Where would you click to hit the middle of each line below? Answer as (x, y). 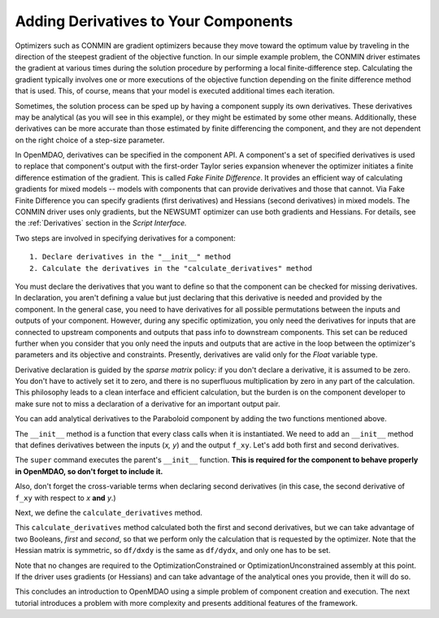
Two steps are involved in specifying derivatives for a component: (125, 238)
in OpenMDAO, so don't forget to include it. (89, 471)
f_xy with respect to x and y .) (66, 498)
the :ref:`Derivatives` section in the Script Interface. (101, 223)
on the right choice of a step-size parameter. (90, 140)
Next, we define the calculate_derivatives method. (109, 513)
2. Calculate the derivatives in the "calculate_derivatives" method (171, 268)
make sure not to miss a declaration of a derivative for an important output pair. (148, 403)
